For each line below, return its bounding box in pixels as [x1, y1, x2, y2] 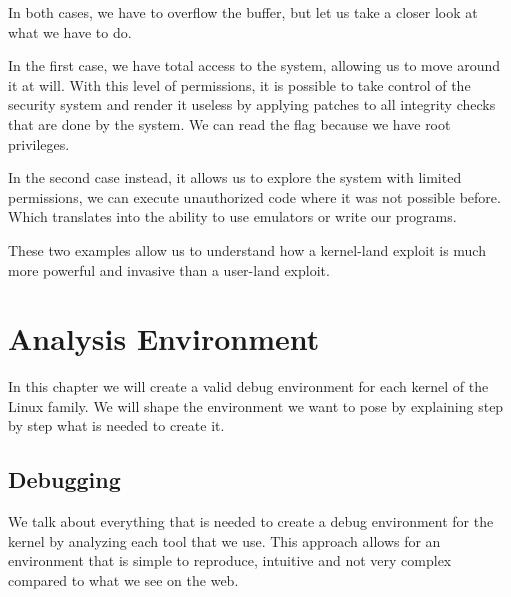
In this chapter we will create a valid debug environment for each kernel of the [8, 376, 489, 397]
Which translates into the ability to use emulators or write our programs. [8, 206, 457, 227]
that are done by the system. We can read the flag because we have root [8, 113, 451, 134]
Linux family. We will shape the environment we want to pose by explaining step [8, 395, 504, 416]
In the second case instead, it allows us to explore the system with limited [8, 167, 462, 188]
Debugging [8, 464, 121, 495]
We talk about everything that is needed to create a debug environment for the [8, 511, 494, 532]
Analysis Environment [8, 318, 320, 359]
